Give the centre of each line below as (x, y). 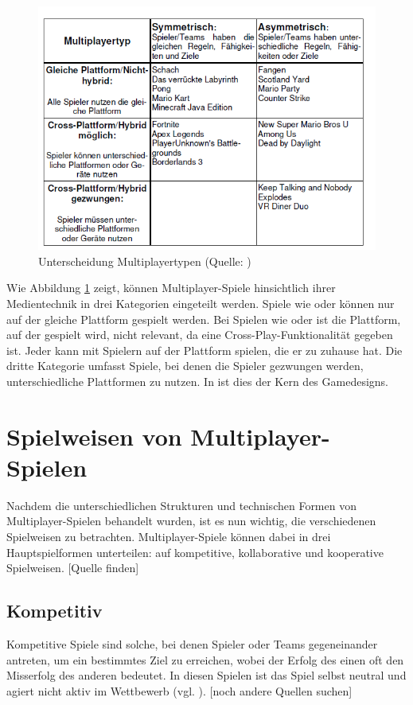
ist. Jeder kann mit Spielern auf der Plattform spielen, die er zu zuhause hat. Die (205, 350)
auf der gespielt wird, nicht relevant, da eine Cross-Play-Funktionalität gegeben (200, 335)
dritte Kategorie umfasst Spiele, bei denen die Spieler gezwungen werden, (185, 366)
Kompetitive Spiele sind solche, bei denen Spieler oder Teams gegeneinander (192, 644)
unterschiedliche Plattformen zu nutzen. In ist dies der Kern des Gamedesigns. (198, 381)
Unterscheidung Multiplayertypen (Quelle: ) (145, 261)
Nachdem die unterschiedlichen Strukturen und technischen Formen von (181, 505)
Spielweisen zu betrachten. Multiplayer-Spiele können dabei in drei (169, 537)
